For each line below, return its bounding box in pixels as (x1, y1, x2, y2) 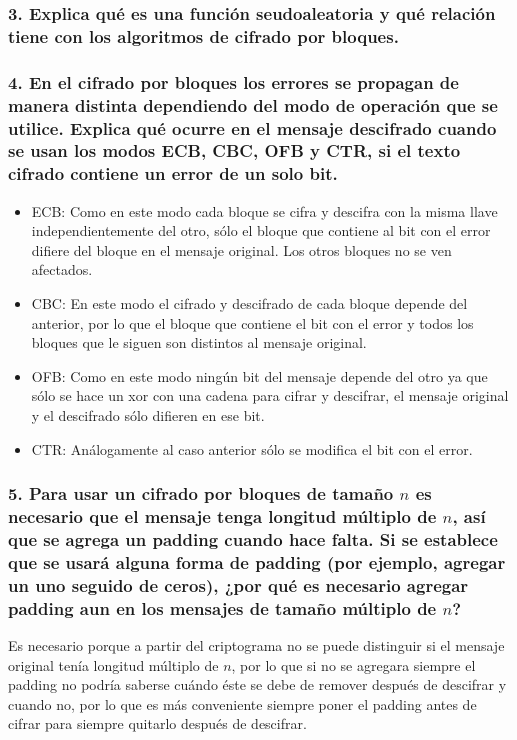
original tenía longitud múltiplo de (8, 654, 219, 675)
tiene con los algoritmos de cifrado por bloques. (8, 23, 399, 48)
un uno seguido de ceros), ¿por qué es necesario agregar (8, 572, 469, 597)
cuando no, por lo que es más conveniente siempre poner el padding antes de (8, 693, 477, 714)
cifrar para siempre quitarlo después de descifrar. (8, 713, 307, 734)
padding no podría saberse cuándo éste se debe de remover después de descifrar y (8, 674, 507, 695)
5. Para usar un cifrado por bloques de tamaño (8, 481, 394, 506)
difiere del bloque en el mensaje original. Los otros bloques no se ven (31, 239, 452, 260)
